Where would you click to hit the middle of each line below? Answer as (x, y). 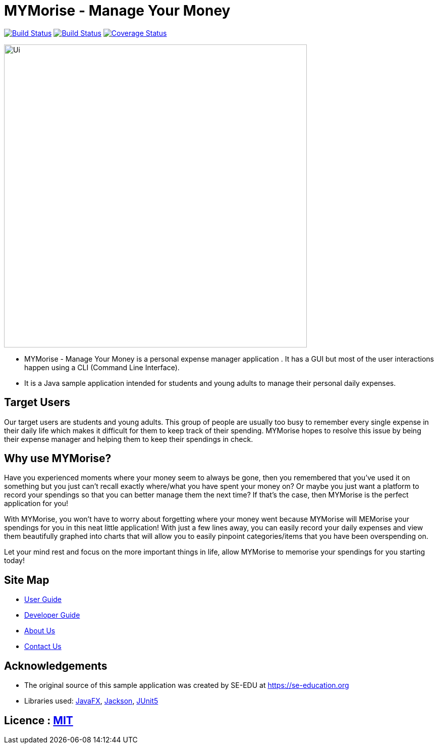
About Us (40, 631)
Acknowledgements (56, 666)
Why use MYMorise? (58, 459)
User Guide (43, 600)
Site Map (27, 580)
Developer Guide (52, 615)
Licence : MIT (39, 720)
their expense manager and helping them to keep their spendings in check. (129, 439)
